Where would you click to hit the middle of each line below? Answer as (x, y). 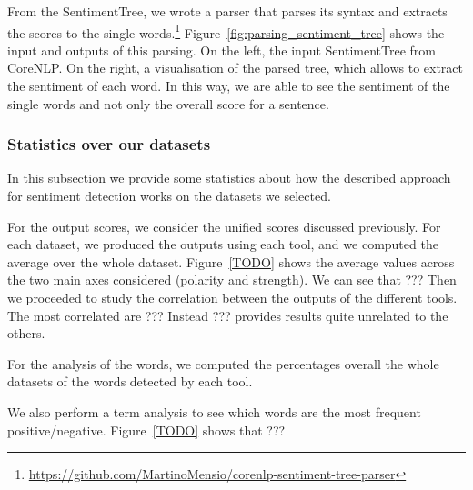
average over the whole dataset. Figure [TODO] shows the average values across (231, 261)
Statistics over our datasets (109, 144)
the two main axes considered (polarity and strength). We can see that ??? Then (232, 280)
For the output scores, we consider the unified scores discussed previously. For (224, 226)
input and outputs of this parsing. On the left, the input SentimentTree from (221, 50)
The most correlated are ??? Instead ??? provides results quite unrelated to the (228, 315)
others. (26, 333)
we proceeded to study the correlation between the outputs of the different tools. (232, 297)
